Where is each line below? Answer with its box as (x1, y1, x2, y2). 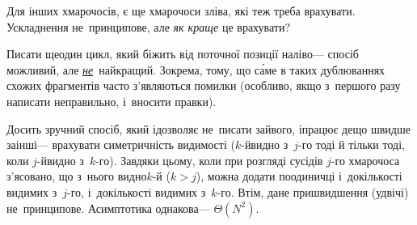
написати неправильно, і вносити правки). (6, 92, 217, 109)
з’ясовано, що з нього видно (6, 168, 147, 185)
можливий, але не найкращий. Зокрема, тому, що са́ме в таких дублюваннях (6, 61, 385, 78)
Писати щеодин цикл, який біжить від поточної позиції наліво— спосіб (6, 45, 359, 62)
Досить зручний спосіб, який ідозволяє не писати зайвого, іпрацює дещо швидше (6, 120, 411, 137)
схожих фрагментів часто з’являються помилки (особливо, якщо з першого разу (6, 77, 401, 94)
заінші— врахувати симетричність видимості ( (6, 136, 235, 153)
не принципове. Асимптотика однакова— (6, 199, 210, 216)
